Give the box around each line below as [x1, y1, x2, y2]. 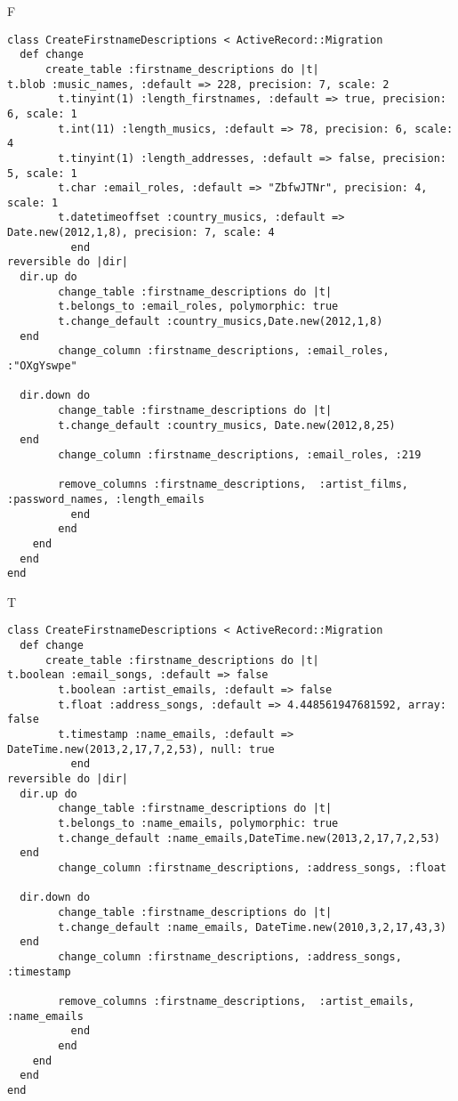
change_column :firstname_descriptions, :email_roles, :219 [58, 448, 422, 461]
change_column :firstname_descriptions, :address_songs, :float [58, 861, 446, 874]
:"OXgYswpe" [7, 360, 77, 373]
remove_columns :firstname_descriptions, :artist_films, [58, 478, 409, 491]
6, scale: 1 [7, 107, 77, 120]
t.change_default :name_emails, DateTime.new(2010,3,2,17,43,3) [58, 920, 446, 934]
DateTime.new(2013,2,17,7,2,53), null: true [7, 742, 275, 756]
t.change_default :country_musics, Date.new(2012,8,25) [58, 418, 396, 432]
